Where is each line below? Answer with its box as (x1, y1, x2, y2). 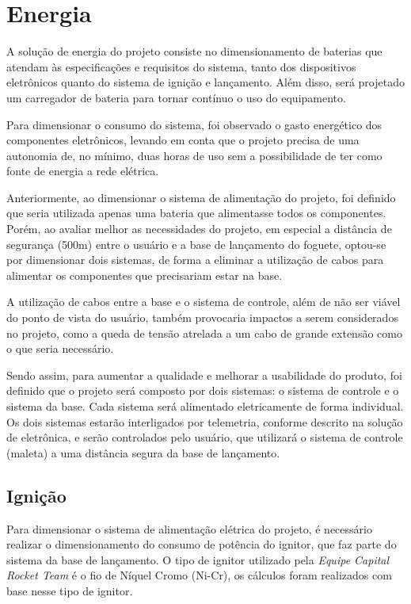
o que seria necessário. (6, 340, 114, 357)
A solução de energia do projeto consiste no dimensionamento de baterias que (6, 43, 382, 59)
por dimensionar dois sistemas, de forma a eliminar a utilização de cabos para (6, 251, 384, 268)
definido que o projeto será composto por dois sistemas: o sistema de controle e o (6, 382, 399, 399)
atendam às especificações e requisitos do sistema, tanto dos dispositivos (6, 58, 356, 75)
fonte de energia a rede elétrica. (6, 162, 159, 179)
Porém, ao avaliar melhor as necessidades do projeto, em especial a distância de (6, 220, 392, 237)
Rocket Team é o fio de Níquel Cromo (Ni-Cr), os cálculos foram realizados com (6, 567, 392, 583)
